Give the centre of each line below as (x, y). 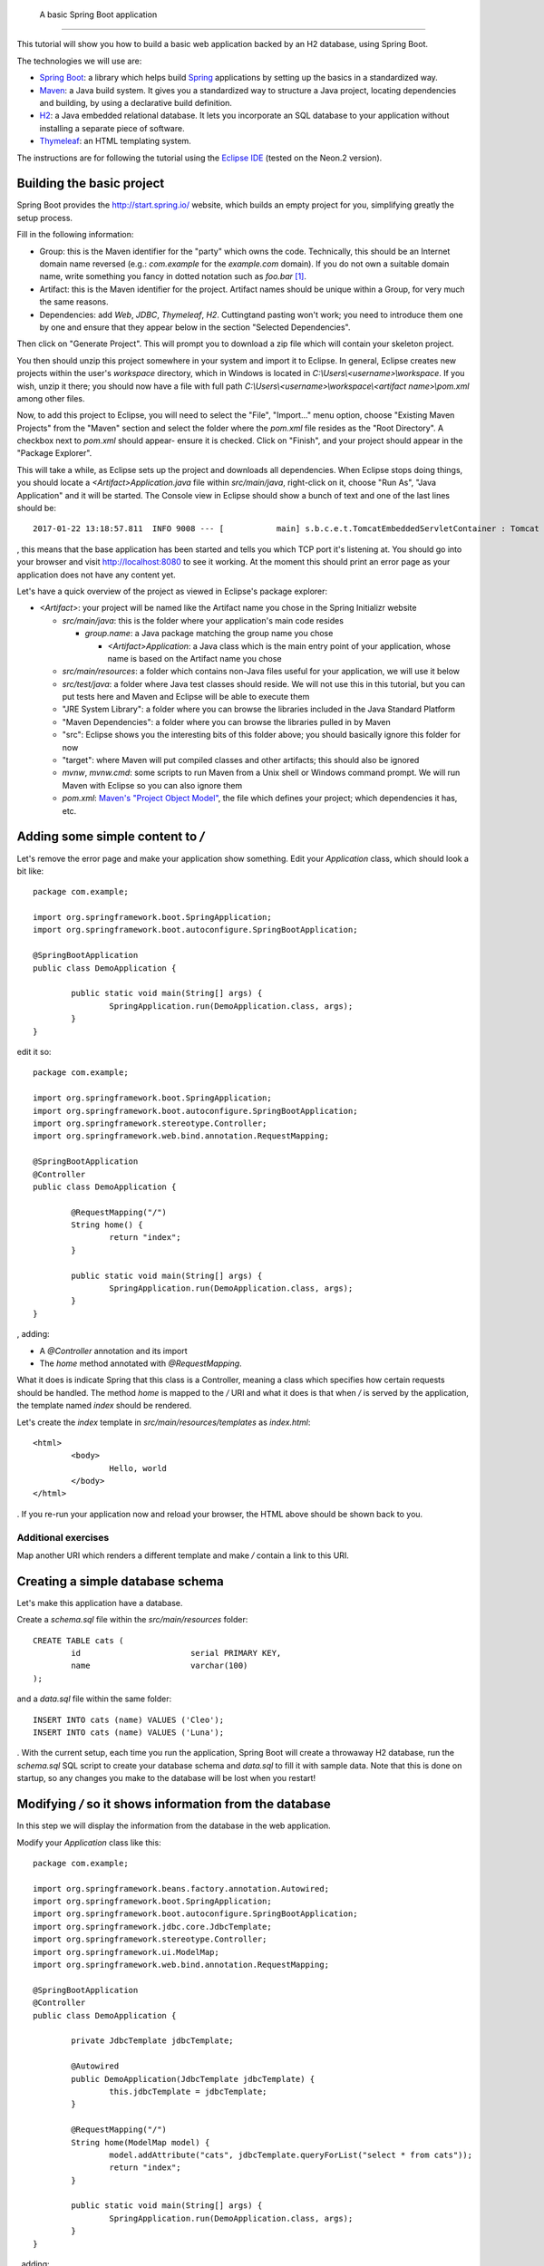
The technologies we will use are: (79, 61)
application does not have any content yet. (96, 575)
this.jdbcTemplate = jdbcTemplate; (188, 2091)
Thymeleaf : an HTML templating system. (116, 141)
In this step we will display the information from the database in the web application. (174, 1825)
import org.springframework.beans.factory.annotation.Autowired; (181, 1888)
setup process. (44, 218)
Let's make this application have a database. (100, 1603)
